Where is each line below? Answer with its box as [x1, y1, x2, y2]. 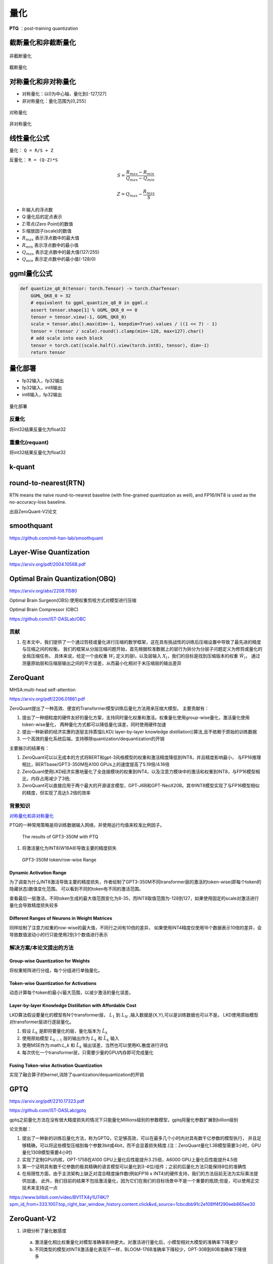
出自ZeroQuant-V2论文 [9, 508, 57, 514]
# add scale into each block [30, 335, 103, 341]
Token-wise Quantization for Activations [9, 980, 97, 986]
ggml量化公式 [9, 269, 53, 278]
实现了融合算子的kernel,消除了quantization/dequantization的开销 [9, 1071, 144, 1077]
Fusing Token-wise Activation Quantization [9, 1062, 103, 1068]
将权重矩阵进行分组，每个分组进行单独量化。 [9, 967, 103, 973]
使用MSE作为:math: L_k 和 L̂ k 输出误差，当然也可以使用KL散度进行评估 [22, 1042, 169, 1049]
